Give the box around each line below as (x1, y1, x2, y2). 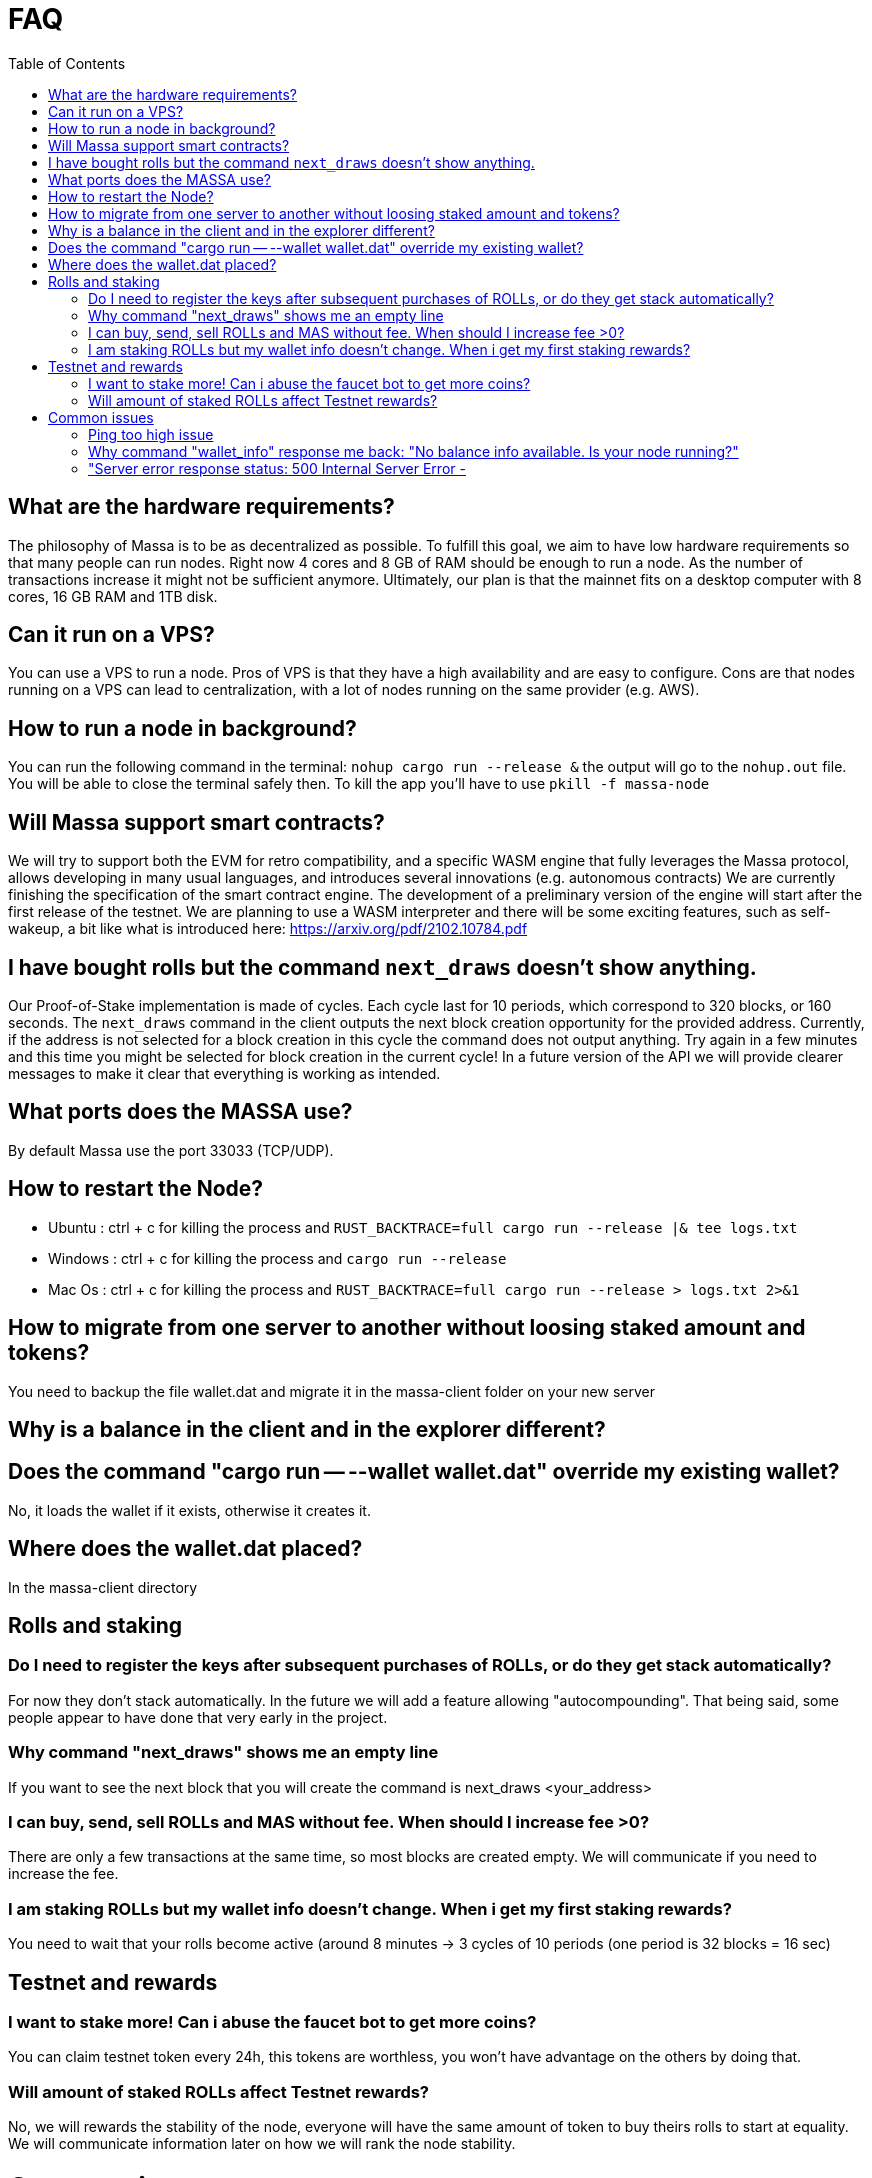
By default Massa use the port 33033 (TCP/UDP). (8, 1141, 334, 1159)
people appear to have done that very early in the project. (8, 1708, 388, 1726)
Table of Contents (8, 54, 126, 72)
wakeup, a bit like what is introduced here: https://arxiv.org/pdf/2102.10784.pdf (8, 920, 528, 938)
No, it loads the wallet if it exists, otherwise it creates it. (8, 1501, 371, 1519)
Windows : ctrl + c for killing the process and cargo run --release (48, 1249, 507, 1267)
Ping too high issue (88, 425, 214, 443)
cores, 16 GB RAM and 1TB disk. (8, 587, 218, 605)
